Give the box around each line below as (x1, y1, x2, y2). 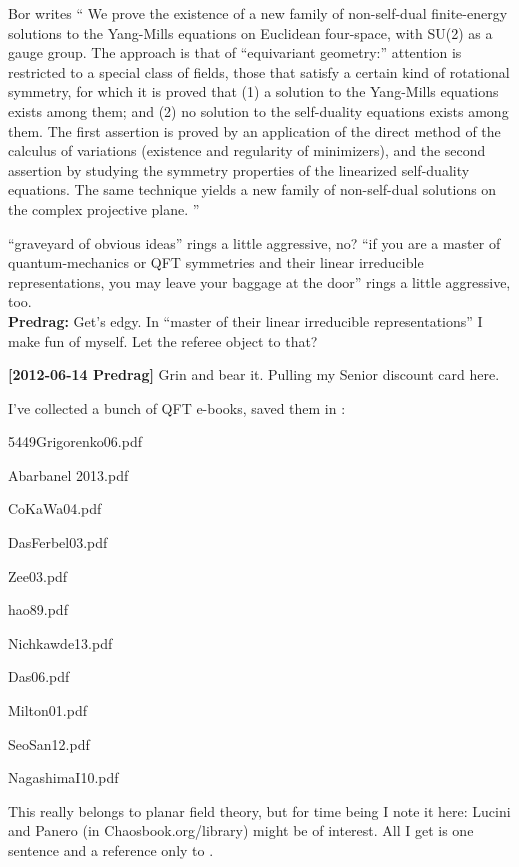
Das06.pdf (8, 666, 70, 687)
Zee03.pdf (8, 565, 68, 586)
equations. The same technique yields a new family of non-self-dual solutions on (8, 179, 497, 200)
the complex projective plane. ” (8, 198, 200, 219)
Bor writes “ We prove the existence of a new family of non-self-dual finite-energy (8, 3, 508, 23)
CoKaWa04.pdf (8, 498, 102, 519)
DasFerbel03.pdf (8, 532, 108, 553)
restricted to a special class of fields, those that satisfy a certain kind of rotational (8, 61, 510, 82)
